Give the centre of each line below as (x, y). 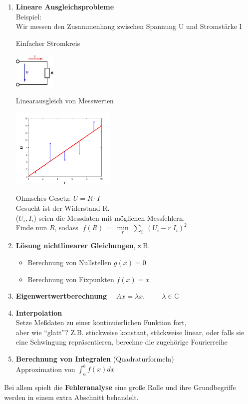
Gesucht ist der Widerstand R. (63, 207)
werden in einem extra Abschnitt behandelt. (71, 397)
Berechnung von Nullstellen (70, 262)
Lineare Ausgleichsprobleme (65, 6)
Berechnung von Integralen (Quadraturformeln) (95, 359)
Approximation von (45, 369)
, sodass (66, 227)
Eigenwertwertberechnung (61, 296)
